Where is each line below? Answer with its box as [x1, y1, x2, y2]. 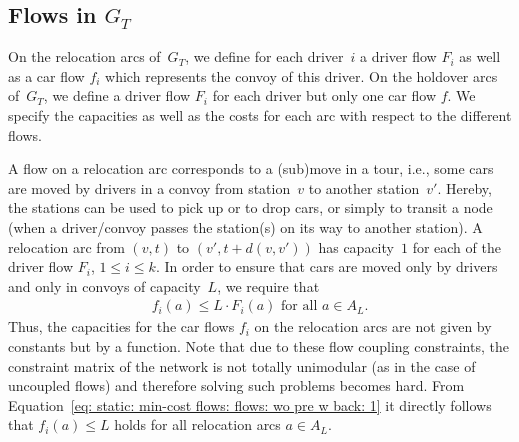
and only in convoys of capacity [8, 275, 201, 296]
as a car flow [8, 65, 85, 86]
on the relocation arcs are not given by [254, 316, 492, 337]
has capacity [318, 236, 394, 257]
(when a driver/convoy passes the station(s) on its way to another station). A [8, 216, 483, 237]
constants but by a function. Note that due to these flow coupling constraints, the [8, 335, 509, 356]
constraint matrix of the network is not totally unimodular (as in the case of [8, 355, 476, 376]
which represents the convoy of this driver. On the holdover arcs [105, 65, 498, 86]
